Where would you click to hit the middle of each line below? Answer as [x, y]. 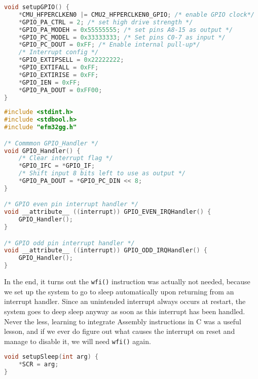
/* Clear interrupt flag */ [66, 158]
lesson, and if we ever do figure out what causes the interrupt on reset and [120, 331]
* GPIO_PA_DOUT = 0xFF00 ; [60, 90]
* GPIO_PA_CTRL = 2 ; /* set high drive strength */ [106, 22]
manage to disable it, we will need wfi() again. [78, 341]
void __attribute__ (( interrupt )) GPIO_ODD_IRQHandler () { [106, 251]
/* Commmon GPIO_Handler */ [51, 143]
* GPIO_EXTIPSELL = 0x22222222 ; [71, 60]
